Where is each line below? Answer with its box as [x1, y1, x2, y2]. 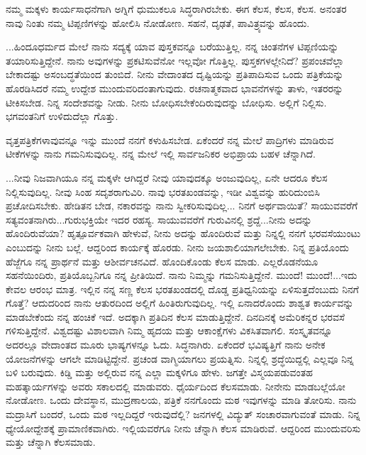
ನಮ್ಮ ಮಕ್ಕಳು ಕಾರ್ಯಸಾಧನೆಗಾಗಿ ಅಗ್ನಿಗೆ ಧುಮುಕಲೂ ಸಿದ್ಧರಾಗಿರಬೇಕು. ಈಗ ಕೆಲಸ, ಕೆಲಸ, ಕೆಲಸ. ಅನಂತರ [6, 1, 347, 16]
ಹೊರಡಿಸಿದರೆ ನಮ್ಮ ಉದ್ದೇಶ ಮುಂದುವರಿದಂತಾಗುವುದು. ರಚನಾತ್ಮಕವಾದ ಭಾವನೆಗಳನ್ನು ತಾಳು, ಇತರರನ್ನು [6, 80, 343, 95]
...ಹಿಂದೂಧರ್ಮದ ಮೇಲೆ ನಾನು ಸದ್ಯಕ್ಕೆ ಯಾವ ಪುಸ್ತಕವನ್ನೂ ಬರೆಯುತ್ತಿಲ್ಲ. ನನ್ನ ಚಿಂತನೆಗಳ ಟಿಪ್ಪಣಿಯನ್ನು [6, 39, 339, 54]
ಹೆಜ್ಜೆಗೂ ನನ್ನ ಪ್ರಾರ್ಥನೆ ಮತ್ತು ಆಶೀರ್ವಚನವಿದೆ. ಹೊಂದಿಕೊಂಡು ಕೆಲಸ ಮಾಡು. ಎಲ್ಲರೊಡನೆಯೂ [6, 253, 318, 268]
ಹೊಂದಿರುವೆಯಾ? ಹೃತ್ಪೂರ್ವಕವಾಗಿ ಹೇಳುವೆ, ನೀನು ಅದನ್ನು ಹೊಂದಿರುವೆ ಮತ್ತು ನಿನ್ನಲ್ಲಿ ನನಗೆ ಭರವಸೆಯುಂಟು [6, 226, 361, 241]
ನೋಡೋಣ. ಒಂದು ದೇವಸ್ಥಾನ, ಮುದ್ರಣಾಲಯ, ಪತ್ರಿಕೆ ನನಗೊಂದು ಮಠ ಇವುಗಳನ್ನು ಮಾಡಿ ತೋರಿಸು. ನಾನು [6, 393, 357, 407]
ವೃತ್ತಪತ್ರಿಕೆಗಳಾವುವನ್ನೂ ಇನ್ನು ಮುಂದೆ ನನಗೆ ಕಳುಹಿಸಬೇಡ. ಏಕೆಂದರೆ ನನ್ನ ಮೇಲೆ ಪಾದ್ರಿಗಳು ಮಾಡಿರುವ [6, 132, 334, 147]
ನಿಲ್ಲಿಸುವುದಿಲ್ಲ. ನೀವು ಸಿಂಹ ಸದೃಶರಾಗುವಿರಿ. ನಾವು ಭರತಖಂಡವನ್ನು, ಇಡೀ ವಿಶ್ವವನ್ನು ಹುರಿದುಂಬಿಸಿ [6, 184, 320, 199]
